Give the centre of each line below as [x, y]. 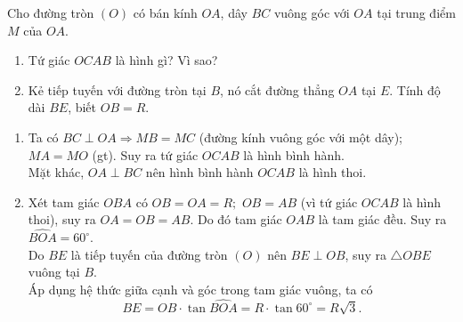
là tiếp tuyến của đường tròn [149, 254]
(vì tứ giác [329, 201]
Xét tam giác [64, 201]
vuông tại [54, 272]
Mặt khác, [56, 172]
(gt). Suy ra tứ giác [145, 154]
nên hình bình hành [199, 172]
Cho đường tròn [51, 12]
